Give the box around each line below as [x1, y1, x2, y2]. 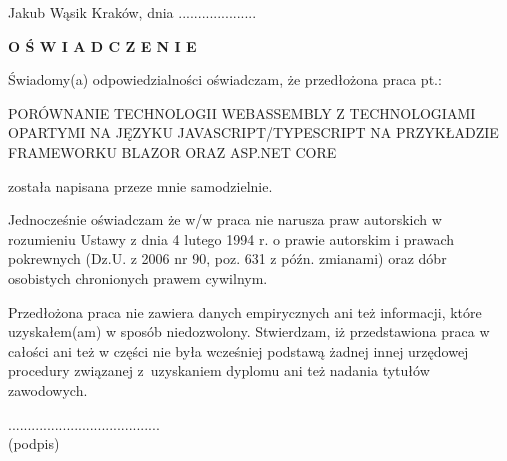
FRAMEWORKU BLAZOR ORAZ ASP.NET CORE [8, 141, 337, 162]
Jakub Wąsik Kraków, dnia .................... [8, 2, 257, 22]
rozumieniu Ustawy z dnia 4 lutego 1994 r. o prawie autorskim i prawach [8, 228, 454, 249]
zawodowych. [8, 379, 88, 400]
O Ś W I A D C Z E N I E [8, 35, 197, 56]
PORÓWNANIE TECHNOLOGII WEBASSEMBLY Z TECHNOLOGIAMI [8, 102, 476, 123]
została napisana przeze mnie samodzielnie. [8, 175, 273, 196]
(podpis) [8, 433, 60, 454]
